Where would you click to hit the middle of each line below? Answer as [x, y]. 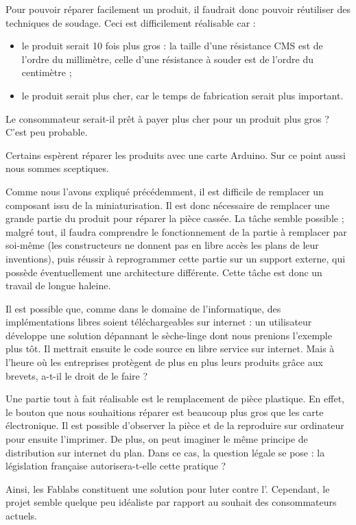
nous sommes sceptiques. [57, 168]
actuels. [21, 515]
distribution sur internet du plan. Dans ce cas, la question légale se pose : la [165, 452]
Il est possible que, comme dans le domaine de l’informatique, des [143, 308]
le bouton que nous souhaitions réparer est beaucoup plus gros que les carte [165, 412]
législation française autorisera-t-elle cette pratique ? [116, 466]
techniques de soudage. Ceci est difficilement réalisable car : [131, 22]
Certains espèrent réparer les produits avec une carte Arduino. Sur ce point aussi [176, 155]
